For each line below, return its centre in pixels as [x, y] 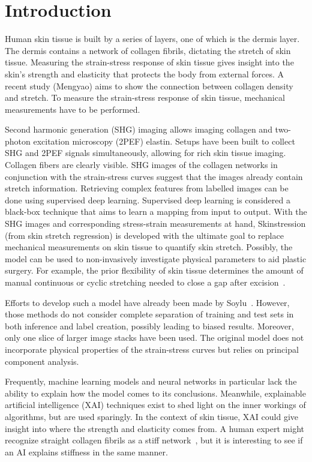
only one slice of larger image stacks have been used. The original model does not [154, 337]
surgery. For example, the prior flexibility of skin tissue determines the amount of [154, 270]
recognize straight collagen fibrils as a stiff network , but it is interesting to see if [154, 440]
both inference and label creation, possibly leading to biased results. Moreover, [149, 325]
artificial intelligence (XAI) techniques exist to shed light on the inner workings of [155, 405]
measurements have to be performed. [73, 109]
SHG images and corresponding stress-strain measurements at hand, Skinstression [155, 223]
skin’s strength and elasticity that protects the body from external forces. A [144, 73]
